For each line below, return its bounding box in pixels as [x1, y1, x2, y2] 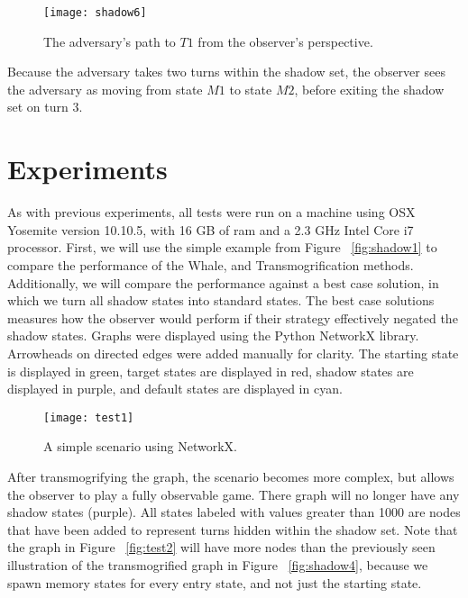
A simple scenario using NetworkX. [43, 437, 237, 456]
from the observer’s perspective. [197, 32, 373, 50]
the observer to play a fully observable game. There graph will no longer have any [7, 485, 460, 503]
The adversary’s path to [43, 32, 176, 50]
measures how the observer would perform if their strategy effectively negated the [7, 308, 458, 327]
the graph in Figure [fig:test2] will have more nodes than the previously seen [7, 538, 436, 557]
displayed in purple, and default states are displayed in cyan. [7, 379, 343, 398]
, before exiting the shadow [294, 79, 445, 98]
